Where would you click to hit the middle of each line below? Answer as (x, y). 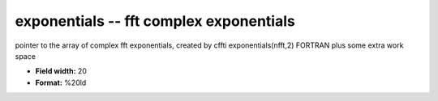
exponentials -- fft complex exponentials (155, 21)
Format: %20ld (61, 82)
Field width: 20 (61, 71)
